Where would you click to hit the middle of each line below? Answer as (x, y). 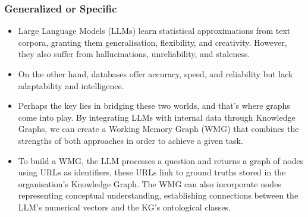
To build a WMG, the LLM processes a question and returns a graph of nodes (161, 160)
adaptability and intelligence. (71, 85)
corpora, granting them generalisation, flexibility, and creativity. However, (153, 42)
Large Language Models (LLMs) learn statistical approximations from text (154, 31)
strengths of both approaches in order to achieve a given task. (131, 140)
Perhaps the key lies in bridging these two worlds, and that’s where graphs (154, 106)
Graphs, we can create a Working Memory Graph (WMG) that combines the (158, 129)
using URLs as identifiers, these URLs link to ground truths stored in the (152, 172)
